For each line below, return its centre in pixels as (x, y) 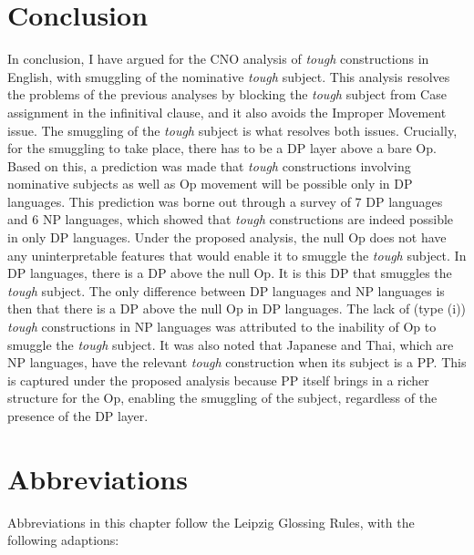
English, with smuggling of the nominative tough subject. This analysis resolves (229, 76)
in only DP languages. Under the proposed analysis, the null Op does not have (227, 237)
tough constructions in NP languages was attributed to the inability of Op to (222, 327)
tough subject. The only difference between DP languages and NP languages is (226, 290)
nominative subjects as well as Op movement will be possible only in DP (210, 184)
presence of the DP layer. (78, 416)
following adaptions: (63, 540)
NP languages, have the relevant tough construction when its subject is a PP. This (237, 362)
